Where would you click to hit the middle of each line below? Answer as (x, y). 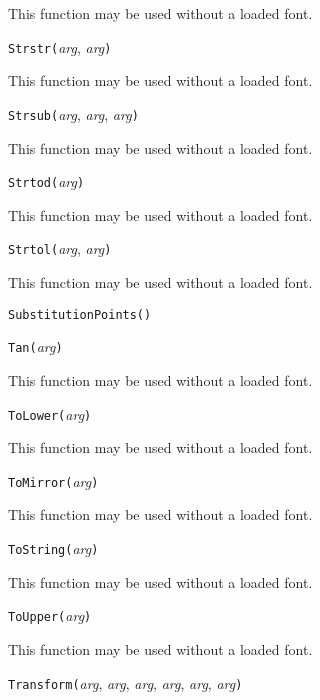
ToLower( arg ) (50, 413)
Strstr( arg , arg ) (60, 46)
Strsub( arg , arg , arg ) (73, 113)
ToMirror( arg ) (53, 480)
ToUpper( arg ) (50, 615)
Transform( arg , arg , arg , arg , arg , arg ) (125, 682)
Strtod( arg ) (46, 181)
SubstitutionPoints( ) (80, 314)
